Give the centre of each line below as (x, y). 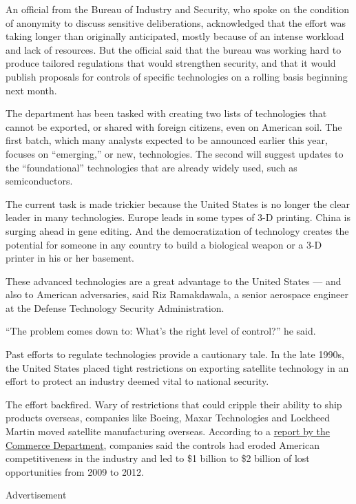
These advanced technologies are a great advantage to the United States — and (174, 281)
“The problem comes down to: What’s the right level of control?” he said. (161, 331)
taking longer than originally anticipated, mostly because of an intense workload (175, 36)
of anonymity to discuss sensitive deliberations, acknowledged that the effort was (176, 22)
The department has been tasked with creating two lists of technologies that (166, 113)
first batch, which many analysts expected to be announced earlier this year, (167, 140)
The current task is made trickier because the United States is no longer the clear (178, 203)
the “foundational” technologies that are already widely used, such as (151, 167)
